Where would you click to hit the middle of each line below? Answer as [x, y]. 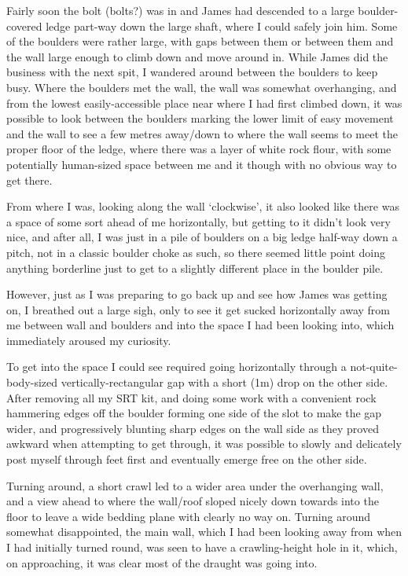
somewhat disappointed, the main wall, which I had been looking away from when [204, 532]
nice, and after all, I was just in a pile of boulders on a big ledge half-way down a [202, 237]
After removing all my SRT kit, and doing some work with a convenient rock [191, 397]
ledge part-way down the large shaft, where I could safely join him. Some [222, 26]
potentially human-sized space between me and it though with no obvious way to [202, 164]
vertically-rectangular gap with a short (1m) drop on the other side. [224, 382]
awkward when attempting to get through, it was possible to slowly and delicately [204, 444]
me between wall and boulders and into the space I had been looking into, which [200, 325]
